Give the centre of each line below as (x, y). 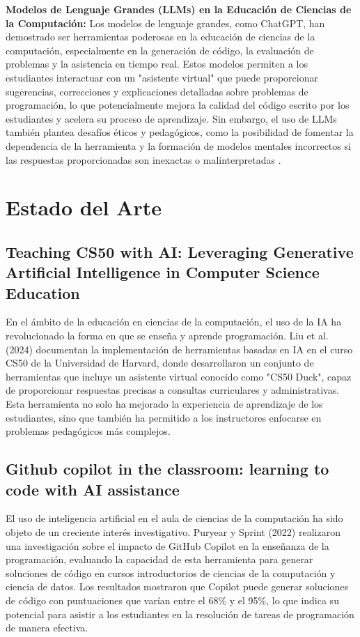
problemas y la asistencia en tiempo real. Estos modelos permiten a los (157, 64)
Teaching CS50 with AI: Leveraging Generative (180, 251)
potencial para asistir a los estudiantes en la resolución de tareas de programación (180, 614)
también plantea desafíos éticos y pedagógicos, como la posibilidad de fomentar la (180, 132)
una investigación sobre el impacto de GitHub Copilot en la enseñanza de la (167, 545)
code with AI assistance (93, 489)
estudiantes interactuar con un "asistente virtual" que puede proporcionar (162, 77)
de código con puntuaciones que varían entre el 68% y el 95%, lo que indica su (172, 600)
